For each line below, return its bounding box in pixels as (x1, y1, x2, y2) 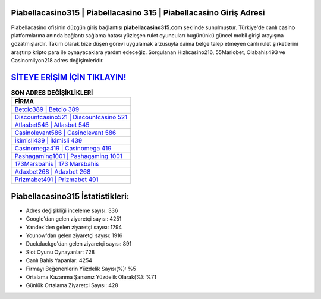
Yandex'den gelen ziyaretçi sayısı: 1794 (26, 224, 122, 231)
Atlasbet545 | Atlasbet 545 (14, 121, 90, 129)
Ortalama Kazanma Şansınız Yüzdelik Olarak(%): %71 (26, 273, 157, 281)
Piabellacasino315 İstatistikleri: (11, 191, 130, 202)
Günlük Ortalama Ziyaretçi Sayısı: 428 (26, 282, 119, 289)
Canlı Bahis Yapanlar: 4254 (26, 257, 92, 264)
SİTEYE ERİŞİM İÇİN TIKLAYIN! (11, 72, 127, 83)
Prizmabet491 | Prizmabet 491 (14, 175, 99, 184)
